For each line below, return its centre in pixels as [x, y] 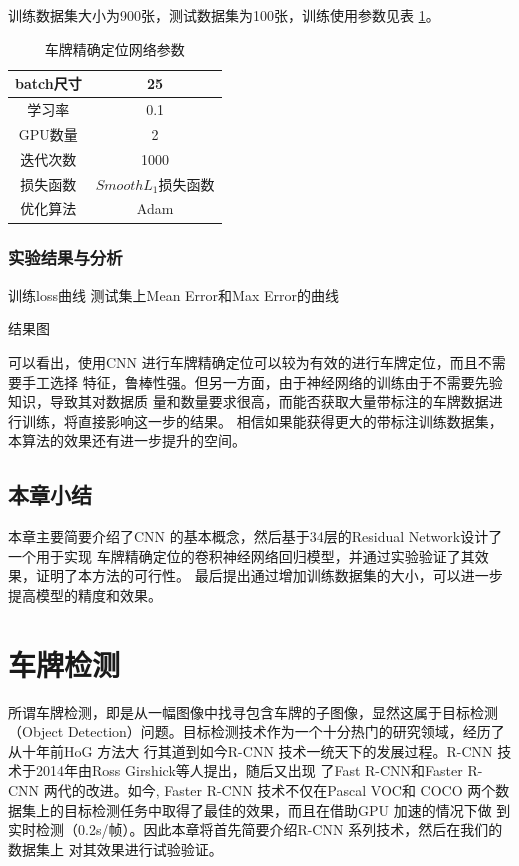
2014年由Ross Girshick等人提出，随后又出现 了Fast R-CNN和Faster [249, 770]
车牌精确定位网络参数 [114, 48]
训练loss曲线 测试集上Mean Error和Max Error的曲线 [173, 294]
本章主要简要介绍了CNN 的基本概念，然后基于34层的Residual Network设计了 [255, 536]
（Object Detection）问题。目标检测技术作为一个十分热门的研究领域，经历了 [256, 731]
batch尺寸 [48, 83]
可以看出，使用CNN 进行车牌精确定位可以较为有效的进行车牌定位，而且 [243, 361]
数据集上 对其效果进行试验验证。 [115, 848]
